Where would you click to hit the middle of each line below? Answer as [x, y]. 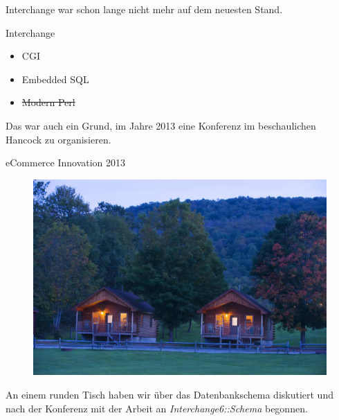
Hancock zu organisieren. [58, 139]
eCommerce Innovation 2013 [66, 163]
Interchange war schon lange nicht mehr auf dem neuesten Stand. [144, 9]
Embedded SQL [55, 79]
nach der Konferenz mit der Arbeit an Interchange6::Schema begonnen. [157, 408]
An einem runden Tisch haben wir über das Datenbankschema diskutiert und [169, 394]
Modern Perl [48, 102]
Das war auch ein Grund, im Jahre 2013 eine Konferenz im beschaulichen [161, 125]
